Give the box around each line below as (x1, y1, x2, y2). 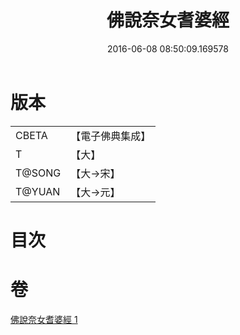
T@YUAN (15, 184, 61, 198)
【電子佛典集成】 (70, 129, 152, 143)
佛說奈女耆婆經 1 (10, 313, 78, 325)
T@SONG (15, 166, 62, 180)
